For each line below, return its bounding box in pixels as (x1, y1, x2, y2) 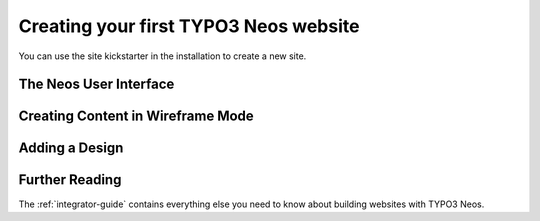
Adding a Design (18, 140, 124, 157)
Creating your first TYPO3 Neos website (18, 15, 360, 37)
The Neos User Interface (18, 76, 175, 93)
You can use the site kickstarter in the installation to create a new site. (18, 50, 307, 62)
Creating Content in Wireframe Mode (18, 108, 254, 125)
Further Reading (18, 171, 122, 189)
